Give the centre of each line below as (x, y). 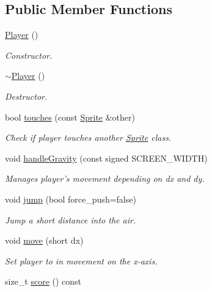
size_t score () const (43, 281)
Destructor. (26, 96)
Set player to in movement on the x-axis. (81, 260)
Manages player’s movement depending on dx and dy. (105, 178)
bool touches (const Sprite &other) (70, 117)
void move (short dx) (44, 240)
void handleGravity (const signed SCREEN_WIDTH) (106, 158)
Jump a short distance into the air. (71, 219)
